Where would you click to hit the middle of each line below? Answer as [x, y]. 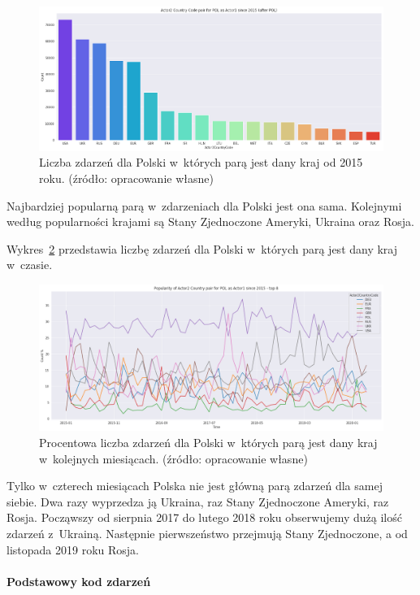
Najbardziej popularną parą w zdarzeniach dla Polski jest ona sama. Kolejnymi [204, 205]
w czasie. [30, 265]
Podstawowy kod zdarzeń [79, 581]
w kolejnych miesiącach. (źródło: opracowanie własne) [173, 458]
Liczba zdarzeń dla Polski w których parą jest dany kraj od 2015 [201, 162]
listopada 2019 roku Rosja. [73, 549]
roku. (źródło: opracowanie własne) [126, 178]
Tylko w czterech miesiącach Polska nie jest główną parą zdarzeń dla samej [195, 486]
